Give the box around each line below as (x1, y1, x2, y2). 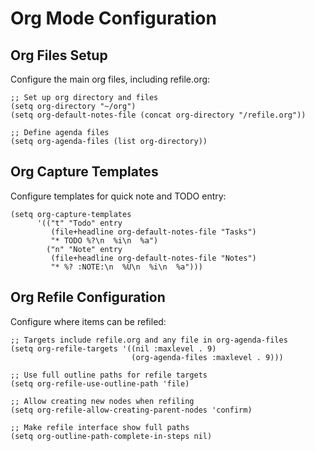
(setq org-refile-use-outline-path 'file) (10, 378, 190, 389)
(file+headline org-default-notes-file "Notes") (50, 253, 257, 263)
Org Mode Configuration (10, 7, 217, 30)
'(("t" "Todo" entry (36, 218, 123, 228)
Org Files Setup (10, 47, 108, 64)
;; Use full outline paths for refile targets (10, 370, 208, 380)
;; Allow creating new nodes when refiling (10, 396, 195, 406)
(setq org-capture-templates (10, 209, 132, 219)
